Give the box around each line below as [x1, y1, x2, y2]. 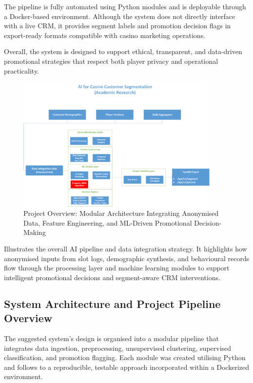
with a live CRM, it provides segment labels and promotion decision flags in [4, 20, 231, 31]
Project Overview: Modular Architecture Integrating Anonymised [23, 208, 219, 218]
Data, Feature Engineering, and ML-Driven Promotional [23, 217, 192, 228]
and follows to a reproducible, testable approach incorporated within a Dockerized [4, 362, 250, 372]
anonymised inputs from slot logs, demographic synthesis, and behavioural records [4, 253, 250, 263]
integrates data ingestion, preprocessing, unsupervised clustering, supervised [4, 343, 232, 353]
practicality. [4, 65, 39, 76]
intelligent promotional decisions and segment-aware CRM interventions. [4, 272, 220, 282]
